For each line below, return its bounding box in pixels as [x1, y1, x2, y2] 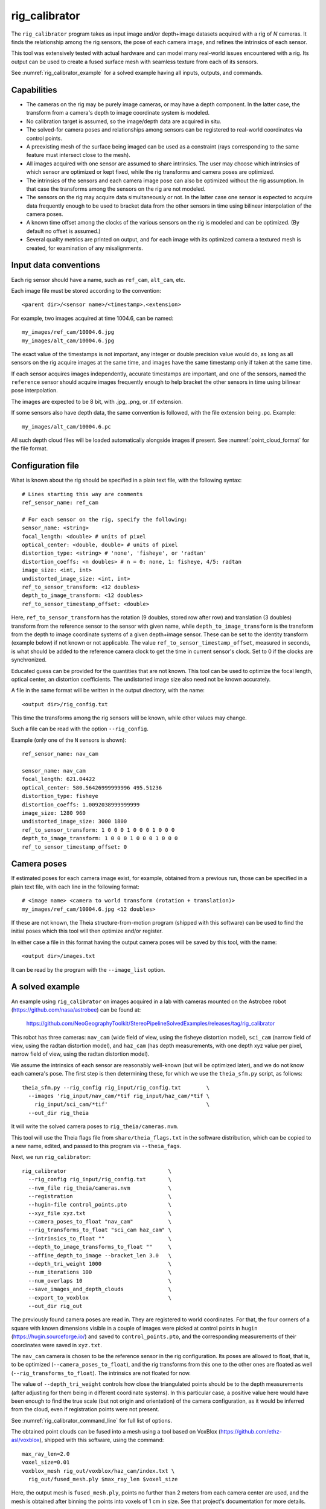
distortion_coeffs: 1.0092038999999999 [22, 801, 140, 808]
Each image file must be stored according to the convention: [11, 287, 161, 294]
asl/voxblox [11, 1437, 40, 1444]
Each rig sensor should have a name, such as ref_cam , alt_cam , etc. [11, 276, 185, 283]
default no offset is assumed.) [26, 227, 101, 235]
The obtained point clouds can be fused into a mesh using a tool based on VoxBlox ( [11, 1428, 221, 1435]
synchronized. [11, 656, 47, 663]
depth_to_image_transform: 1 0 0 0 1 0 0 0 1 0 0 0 [22, 835, 178, 842]
